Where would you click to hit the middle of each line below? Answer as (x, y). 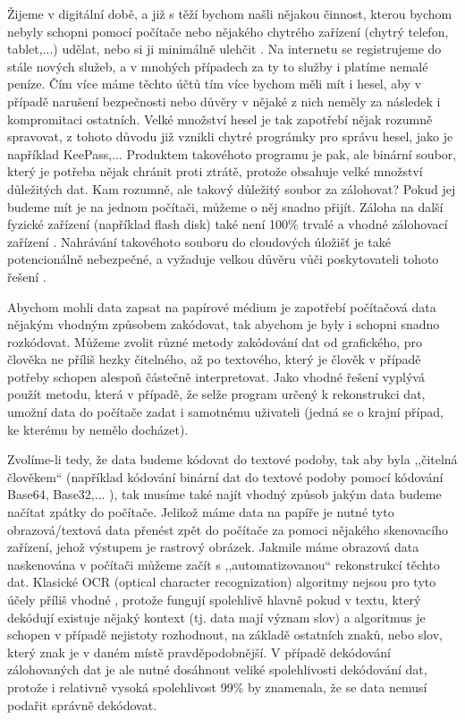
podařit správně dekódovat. (82, 704)
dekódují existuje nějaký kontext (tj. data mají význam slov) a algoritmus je (216, 617)
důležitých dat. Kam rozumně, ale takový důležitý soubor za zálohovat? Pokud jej (232, 188)
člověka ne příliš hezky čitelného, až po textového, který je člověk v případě (214, 359)
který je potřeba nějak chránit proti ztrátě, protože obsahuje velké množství (215, 171)
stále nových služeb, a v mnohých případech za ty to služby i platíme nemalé (218, 66)
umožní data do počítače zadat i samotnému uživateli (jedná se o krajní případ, (225, 412)
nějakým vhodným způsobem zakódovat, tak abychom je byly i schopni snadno (224, 324)
